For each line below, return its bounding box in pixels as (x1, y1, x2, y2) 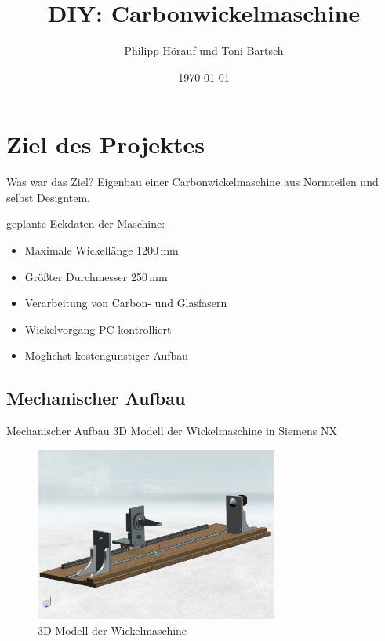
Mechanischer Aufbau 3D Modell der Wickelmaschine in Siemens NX (6, 423, 338, 439)
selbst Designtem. (6, 189, 90, 205)
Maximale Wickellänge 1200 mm (24, 242, 179, 258)
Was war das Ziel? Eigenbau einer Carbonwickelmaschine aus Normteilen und (6, 174, 379, 190)
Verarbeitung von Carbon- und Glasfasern (24, 295, 227, 311)
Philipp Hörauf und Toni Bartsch (124, 42, 284, 59)
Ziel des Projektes (6, 128, 205, 160)
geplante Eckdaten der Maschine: (6, 215, 165, 232)
